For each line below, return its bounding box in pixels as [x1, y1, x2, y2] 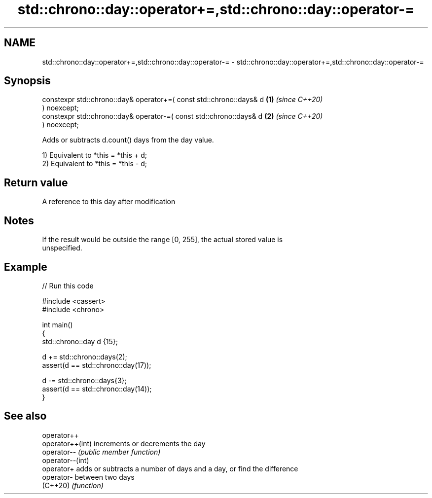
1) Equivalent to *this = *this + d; [42, 151, 147, 160]
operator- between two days [42, 472, 135, 481]
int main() [42, 320, 73, 329]
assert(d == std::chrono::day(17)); [42, 360, 151, 369]
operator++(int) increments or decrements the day [42, 439, 206, 448]
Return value [4, 176, 68, 189]
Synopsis [4, 74, 51, 87]
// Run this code [42, 281, 94, 290]
